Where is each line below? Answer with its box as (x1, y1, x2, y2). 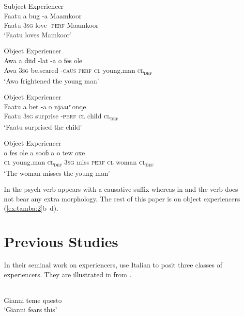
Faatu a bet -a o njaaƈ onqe (4, 101, 86, 111)
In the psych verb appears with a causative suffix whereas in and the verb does (4, 184, 238, 194)
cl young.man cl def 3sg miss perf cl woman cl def (4, 157, 154, 168)
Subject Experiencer (4, 1, 64, 11)
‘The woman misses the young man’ (4, 167, 110, 178)
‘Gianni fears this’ (4, 304, 57, 315)
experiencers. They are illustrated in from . (4, 269, 132, 279)
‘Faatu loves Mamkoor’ (4, 29, 72, 39)
